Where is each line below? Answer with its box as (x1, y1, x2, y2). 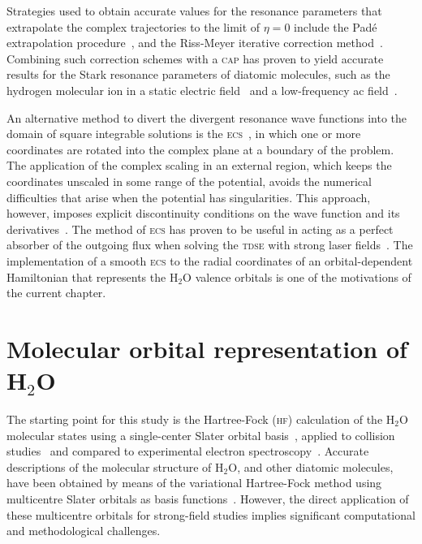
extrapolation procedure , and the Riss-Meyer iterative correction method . (6, 34, 383, 51)
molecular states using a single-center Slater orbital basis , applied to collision (6, 426, 395, 443)
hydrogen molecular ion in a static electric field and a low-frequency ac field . (6, 81, 398, 98)
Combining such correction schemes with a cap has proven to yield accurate (6, 50, 384, 67)
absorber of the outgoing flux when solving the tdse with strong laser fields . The (6, 236, 413, 253)
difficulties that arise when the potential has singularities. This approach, (6, 188, 371, 205)
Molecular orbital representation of (6, 331, 407, 365)
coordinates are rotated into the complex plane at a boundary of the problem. (6, 140, 394, 158)
